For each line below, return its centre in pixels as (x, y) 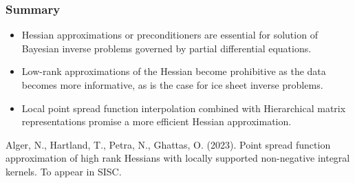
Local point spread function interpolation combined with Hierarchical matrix (184, 108)
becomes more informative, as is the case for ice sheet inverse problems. (172, 85)
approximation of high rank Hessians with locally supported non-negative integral (178, 158)
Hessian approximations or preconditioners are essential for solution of (170, 35)
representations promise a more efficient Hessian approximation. (157, 121)
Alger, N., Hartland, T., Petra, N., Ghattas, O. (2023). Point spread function (168, 144)
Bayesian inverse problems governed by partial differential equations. (166, 48)
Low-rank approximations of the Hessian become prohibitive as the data (174, 71)
